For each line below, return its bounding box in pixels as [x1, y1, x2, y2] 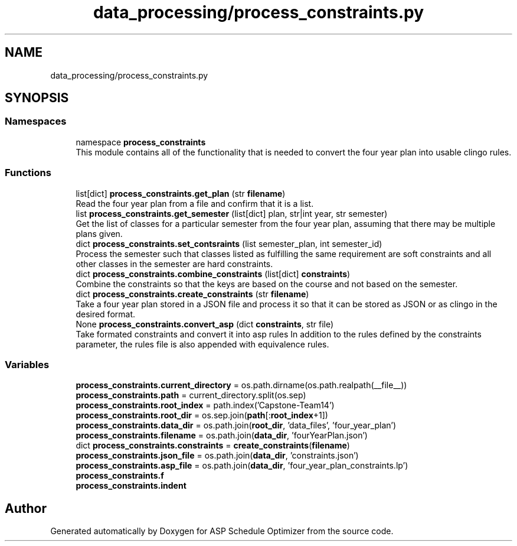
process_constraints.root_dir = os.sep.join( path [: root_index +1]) [76, 410, 328, 421]
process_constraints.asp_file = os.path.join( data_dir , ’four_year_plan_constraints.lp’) [76, 460, 408, 471]
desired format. [76, 308, 136, 319]
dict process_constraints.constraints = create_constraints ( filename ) [76, 440, 350, 451]
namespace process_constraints [76, 136, 206, 147]
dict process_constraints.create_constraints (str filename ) [76, 288, 309, 299]
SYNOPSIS [5, 90, 69, 106]
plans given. [76, 228, 123, 239]
